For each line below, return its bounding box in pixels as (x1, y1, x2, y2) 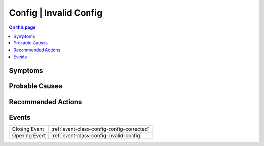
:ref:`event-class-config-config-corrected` (51, 126, 150, 133)
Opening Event (12, 132, 46, 139)
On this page (9, 24, 36, 30)
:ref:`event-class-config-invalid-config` (51, 132, 142, 139)
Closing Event (12, 126, 44, 133)
